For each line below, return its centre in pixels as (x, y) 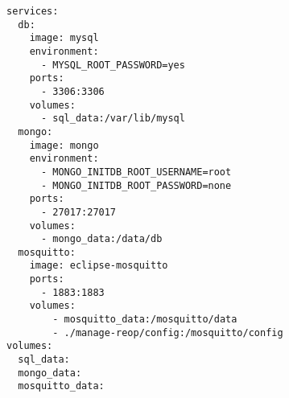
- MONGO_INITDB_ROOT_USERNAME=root (136, 172)
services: (33, 11)
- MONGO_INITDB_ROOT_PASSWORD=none (136, 185)
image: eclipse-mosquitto (99, 266)
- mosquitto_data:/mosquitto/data (145, 320)
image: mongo (64, 145)
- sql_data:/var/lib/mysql (113, 119)
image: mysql (64, 38)
